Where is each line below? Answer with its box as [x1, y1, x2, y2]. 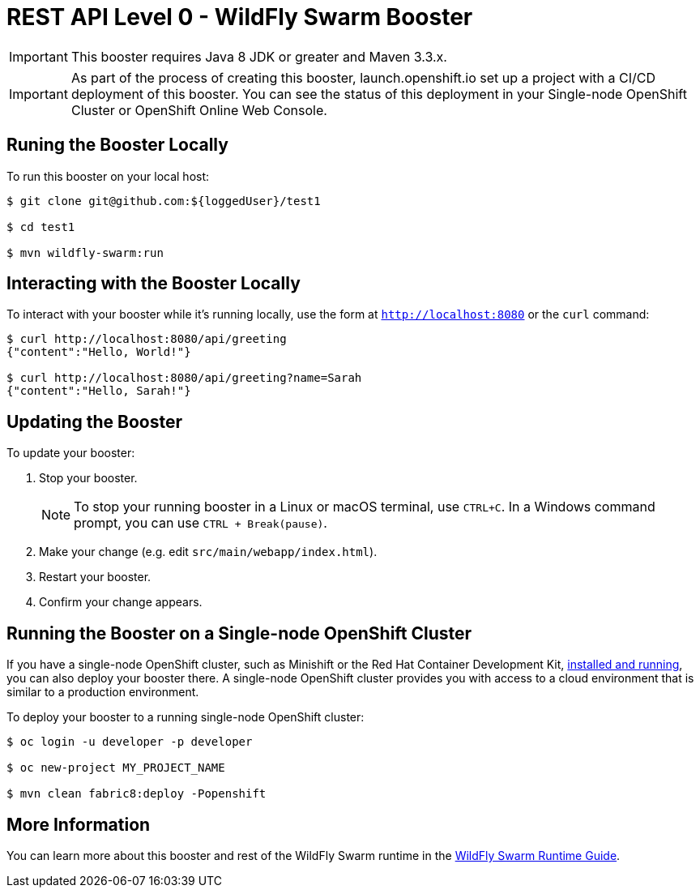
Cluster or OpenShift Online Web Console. [70, 101, 327, 118]
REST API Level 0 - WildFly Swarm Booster [6, 3, 473, 31]
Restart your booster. [39, 570, 152, 584]
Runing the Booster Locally [6, 135, 228, 156]
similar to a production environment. [6, 685, 199, 699]
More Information [6, 814, 151, 835]
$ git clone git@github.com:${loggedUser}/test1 [6, 194, 321, 207]
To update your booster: [6, 446, 135, 460]
